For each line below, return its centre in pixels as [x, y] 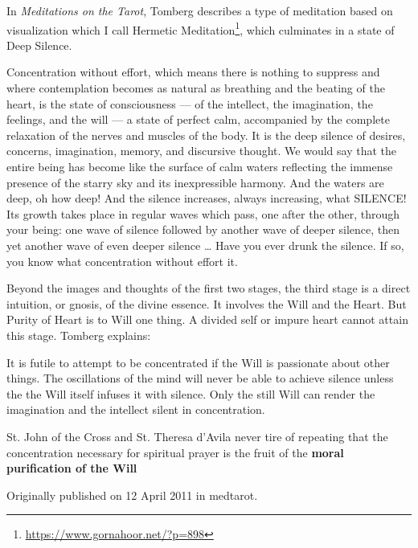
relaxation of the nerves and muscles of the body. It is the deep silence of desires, [206, 135]
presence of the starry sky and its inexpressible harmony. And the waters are [195, 182]
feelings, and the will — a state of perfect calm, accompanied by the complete [198, 119]
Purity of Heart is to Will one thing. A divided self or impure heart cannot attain [207, 319]
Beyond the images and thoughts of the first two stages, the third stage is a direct [209, 288]
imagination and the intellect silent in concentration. [136, 409]
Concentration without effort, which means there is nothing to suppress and [193, 72]
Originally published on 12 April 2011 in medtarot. [132, 495]
